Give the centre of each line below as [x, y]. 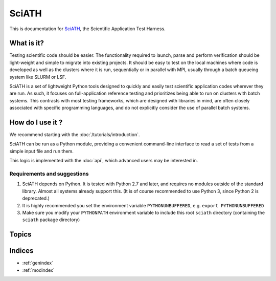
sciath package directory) [51, 220]
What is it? [27, 43]
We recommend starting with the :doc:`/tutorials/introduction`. [75, 135]
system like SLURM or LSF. [38, 77]
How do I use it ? [36, 122]
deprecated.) [36, 198]
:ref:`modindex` [38, 270]
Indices [21, 251]
